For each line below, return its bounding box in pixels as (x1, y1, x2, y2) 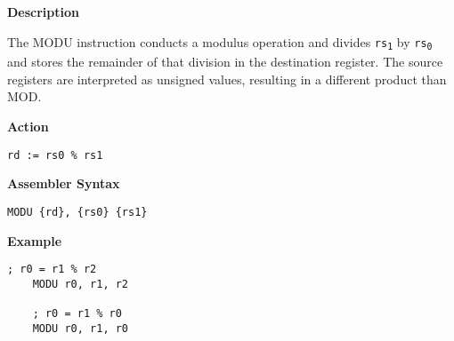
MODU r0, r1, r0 (32, 321, 129, 335)
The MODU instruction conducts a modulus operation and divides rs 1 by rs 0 (7, 32, 433, 52)
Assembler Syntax (7, 174, 120, 193)
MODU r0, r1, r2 (32, 277, 129, 290)
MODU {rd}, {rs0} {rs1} (7, 205, 148, 218)
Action (7, 117, 49, 136)
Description (7, 3, 80, 20)
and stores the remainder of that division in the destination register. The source (7, 52, 443, 71)
